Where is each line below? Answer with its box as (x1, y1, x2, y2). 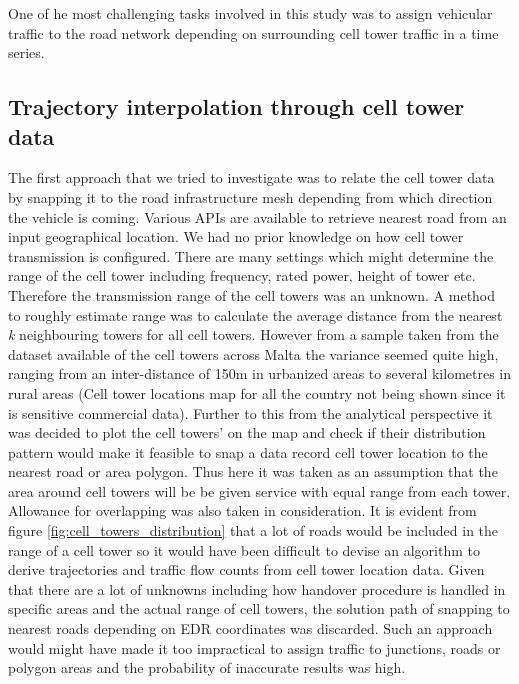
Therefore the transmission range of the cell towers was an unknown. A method (8, 284, 496, 305)
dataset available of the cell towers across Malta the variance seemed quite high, (8, 343, 499, 364)
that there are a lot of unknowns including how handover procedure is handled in (8, 578, 506, 599)
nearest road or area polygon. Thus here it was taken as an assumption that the (8, 461, 498, 482)
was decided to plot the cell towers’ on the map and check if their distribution (8, 422, 486, 443)
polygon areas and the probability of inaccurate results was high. (8, 657, 406, 678)
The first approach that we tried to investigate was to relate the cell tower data (8, 167, 495, 188)
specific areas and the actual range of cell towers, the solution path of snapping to (8, 598, 510, 619)
